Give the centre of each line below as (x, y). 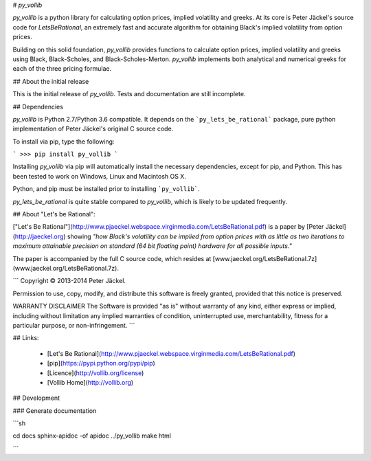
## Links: (26, 338)
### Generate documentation (55, 411)
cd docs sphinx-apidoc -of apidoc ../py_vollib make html (92, 436)
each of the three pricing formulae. (62, 69)
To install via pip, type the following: (64, 142)
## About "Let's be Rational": (54, 214)
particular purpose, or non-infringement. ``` (74, 325)
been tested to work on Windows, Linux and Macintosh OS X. (100, 176)
